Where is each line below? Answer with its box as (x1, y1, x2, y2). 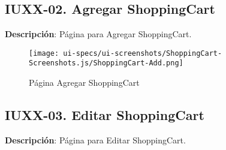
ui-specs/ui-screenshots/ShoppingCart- (63, 49, 222, 58)
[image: (29, 49, 59, 58)
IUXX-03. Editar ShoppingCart (5, 106, 204, 124)
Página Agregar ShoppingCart (29, 76, 140, 89)
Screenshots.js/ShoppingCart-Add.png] (29, 59, 183, 68)
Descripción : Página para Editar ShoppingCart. (5, 133, 186, 146)
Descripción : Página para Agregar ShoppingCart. (5, 28, 192, 40)
